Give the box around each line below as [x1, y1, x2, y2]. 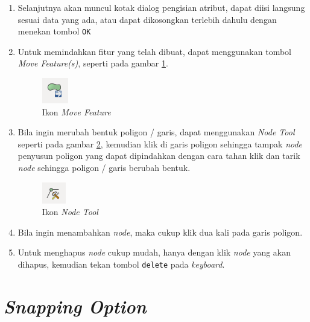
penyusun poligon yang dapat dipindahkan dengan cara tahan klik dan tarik [17, 149, 300, 162]
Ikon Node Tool [42, 205, 98, 218]
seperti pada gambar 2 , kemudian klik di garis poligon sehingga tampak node [17, 137, 303, 150]
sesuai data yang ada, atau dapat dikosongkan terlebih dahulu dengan [17, 13, 277, 25]
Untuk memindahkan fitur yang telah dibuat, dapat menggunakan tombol [17, 45, 291, 57]
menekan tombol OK [17, 25, 91, 37]
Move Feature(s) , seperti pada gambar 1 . [17, 57, 168, 69]
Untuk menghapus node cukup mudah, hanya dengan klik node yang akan [17, 246, 291, 259]
